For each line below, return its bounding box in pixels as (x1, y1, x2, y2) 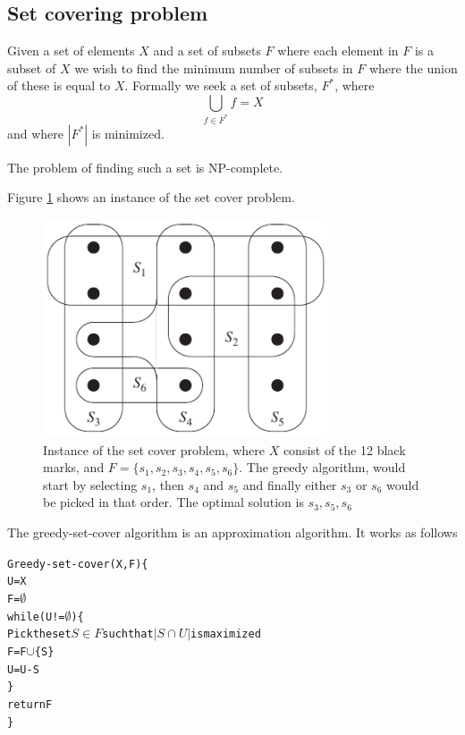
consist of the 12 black (283, 440, 406, 459)
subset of (7, 58, 56, 77)
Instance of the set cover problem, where (43, 440, 265, 459)
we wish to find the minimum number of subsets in (74, 58, 353, 77)
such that (102, 628, 154, 641)
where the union (368, 58, 458, 77)
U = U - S (7, 663, 39, 676)
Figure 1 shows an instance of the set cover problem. (7, 188, 295, 207)
